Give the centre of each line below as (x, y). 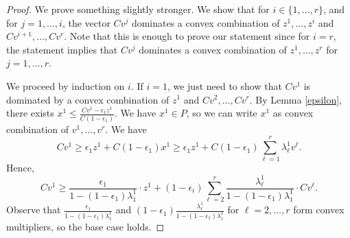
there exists (30, 113)
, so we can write (222, 113)
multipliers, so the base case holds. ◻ (85, 227)
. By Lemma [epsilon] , (295, 99)
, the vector (86, 22)
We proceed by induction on (66, 85)
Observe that (34, 210)
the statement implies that (62, 49)
